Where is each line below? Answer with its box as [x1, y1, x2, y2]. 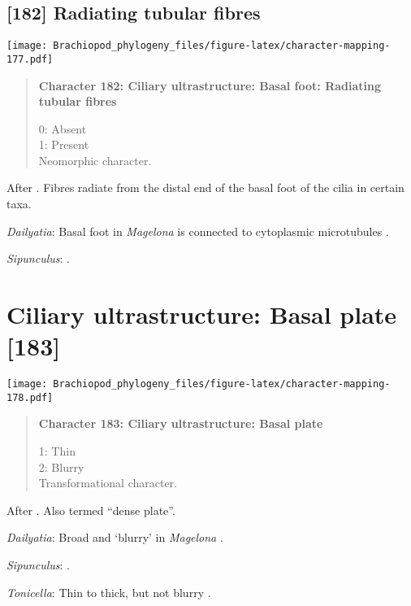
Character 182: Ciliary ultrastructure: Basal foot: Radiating [38, 76, 382, 94]
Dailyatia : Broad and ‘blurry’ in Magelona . [6, 529, 223, 546]
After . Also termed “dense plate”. [6, 501, 175, 518]
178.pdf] [6, 391, 54, 403]
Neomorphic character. [38, 151, 152, 168]
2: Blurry [38, 458, 84, 475]
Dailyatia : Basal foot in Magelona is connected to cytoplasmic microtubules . [6, 222, 389, 239]
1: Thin [38, 443, 76, 460]
